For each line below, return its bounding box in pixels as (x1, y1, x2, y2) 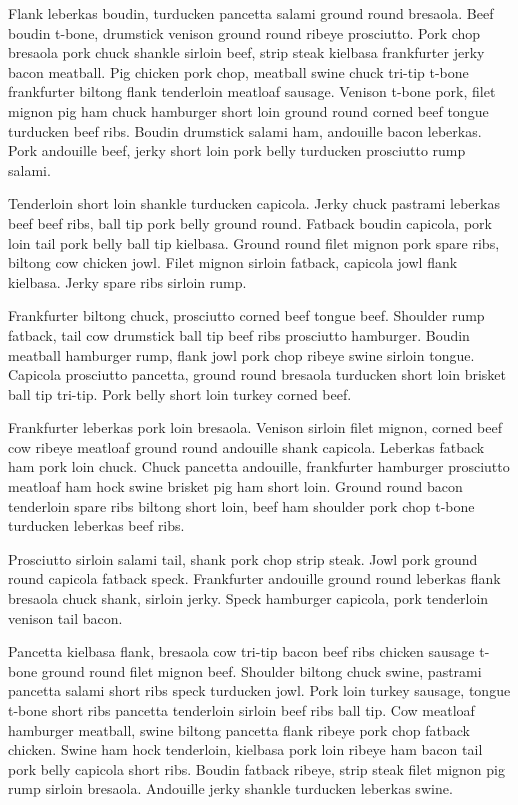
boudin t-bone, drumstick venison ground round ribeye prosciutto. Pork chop (8, 22, 481, 43)
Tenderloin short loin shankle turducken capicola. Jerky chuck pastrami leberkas (8, 193, 500, 214)
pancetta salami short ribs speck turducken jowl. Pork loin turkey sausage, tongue (8, 680, 511, 701)
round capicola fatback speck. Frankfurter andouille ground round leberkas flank (8, 568, 501, 589)
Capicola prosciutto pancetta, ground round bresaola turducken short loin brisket (8, 364, 507, 385)
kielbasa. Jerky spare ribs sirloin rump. (8, 271, 247, 292)
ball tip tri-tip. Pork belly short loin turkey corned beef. (8, 383, 352, 404)
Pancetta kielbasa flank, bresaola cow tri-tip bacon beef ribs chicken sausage (8, 641, 475, 662)
